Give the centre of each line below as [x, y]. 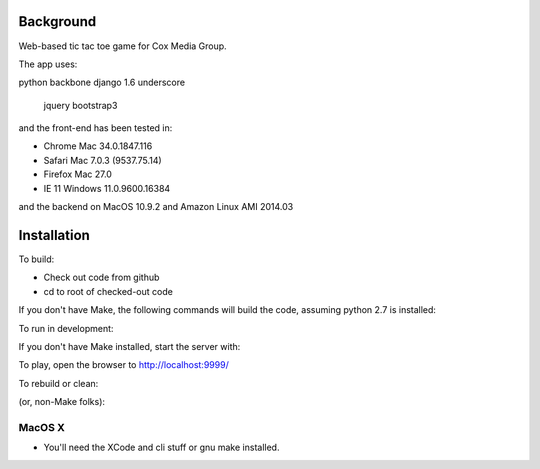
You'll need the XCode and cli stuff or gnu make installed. [161, 447]
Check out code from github [101, 277]
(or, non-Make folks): [61, 402]
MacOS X [41, 427]
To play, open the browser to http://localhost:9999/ [123, 365]
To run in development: [66, 328]
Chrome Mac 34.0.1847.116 [98, 146]
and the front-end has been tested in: [95, 128]
